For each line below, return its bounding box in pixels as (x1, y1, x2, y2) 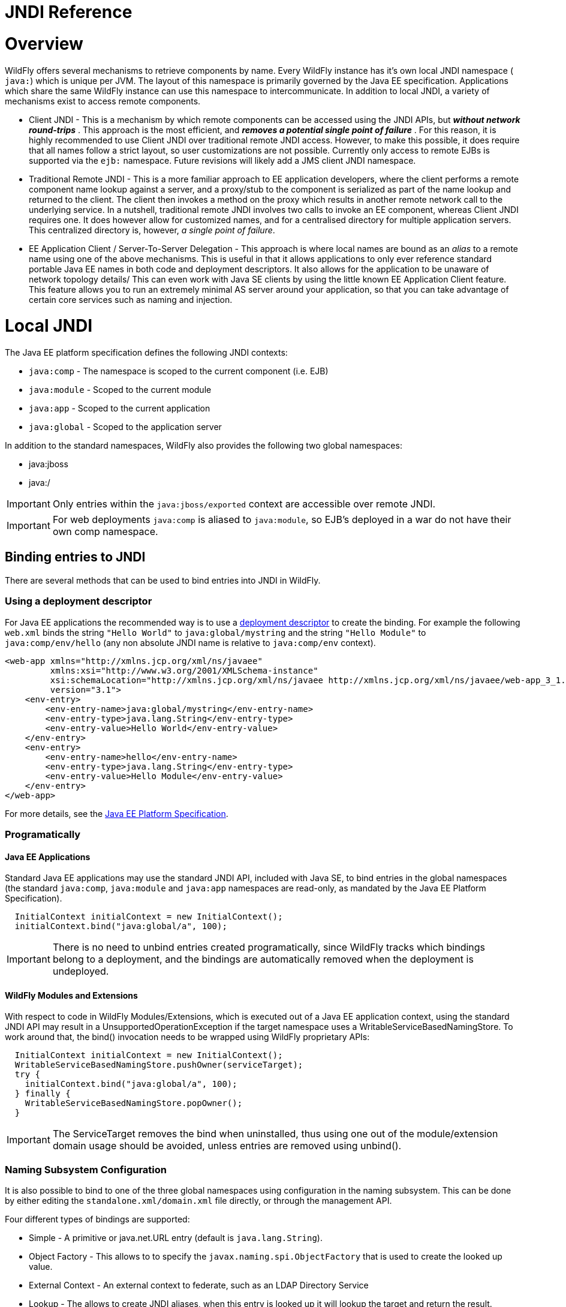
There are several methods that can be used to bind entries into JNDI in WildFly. (5, 575, 321, 585)
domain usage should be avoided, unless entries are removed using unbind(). (52, 1140, 402, 1152)
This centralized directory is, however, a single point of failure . (29, 224, 275, 235)
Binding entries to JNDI (5, 549, 146, 565)
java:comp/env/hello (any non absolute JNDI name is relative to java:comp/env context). (5, 637, 376, 648)
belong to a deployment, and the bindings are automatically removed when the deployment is (52, 953, 474, 966)
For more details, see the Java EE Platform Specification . (5, 808, 228, 819)
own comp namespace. (52, 525, 158, 537)
